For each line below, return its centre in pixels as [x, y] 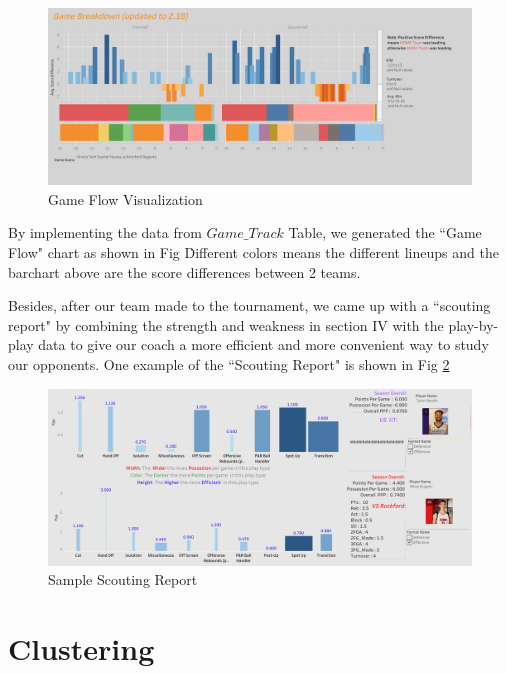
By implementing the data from [105, 232]
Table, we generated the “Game [385, 232]
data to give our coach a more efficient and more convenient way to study [263, 344]
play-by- [473, 324]
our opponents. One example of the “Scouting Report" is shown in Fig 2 [229, 363]
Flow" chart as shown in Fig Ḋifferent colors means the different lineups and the [253, 252]
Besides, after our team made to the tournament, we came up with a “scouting [249, 305]
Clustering [81, 648]
